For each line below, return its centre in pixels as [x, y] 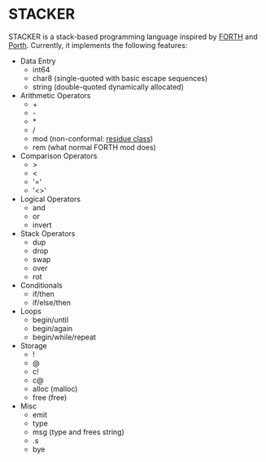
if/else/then [52, 302]
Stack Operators [48, 233]
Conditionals [41, 285]
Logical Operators [50, 199]
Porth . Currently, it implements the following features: [98, 45]
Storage [33, 345]
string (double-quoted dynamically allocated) [108, 87]
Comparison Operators [59, 156]
